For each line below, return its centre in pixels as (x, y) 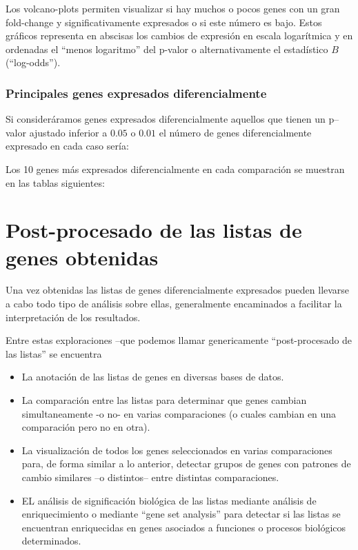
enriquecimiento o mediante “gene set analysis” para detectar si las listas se (181, 514)
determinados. (51, 541)
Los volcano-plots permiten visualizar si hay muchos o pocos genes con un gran (173, 8)
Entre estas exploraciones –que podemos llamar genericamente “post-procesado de (179, 340)
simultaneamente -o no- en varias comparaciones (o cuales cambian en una (179, 413)
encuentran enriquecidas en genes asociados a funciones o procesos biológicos (184, 527)
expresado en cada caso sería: (67, 146)
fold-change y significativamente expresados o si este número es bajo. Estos (164, 22)
